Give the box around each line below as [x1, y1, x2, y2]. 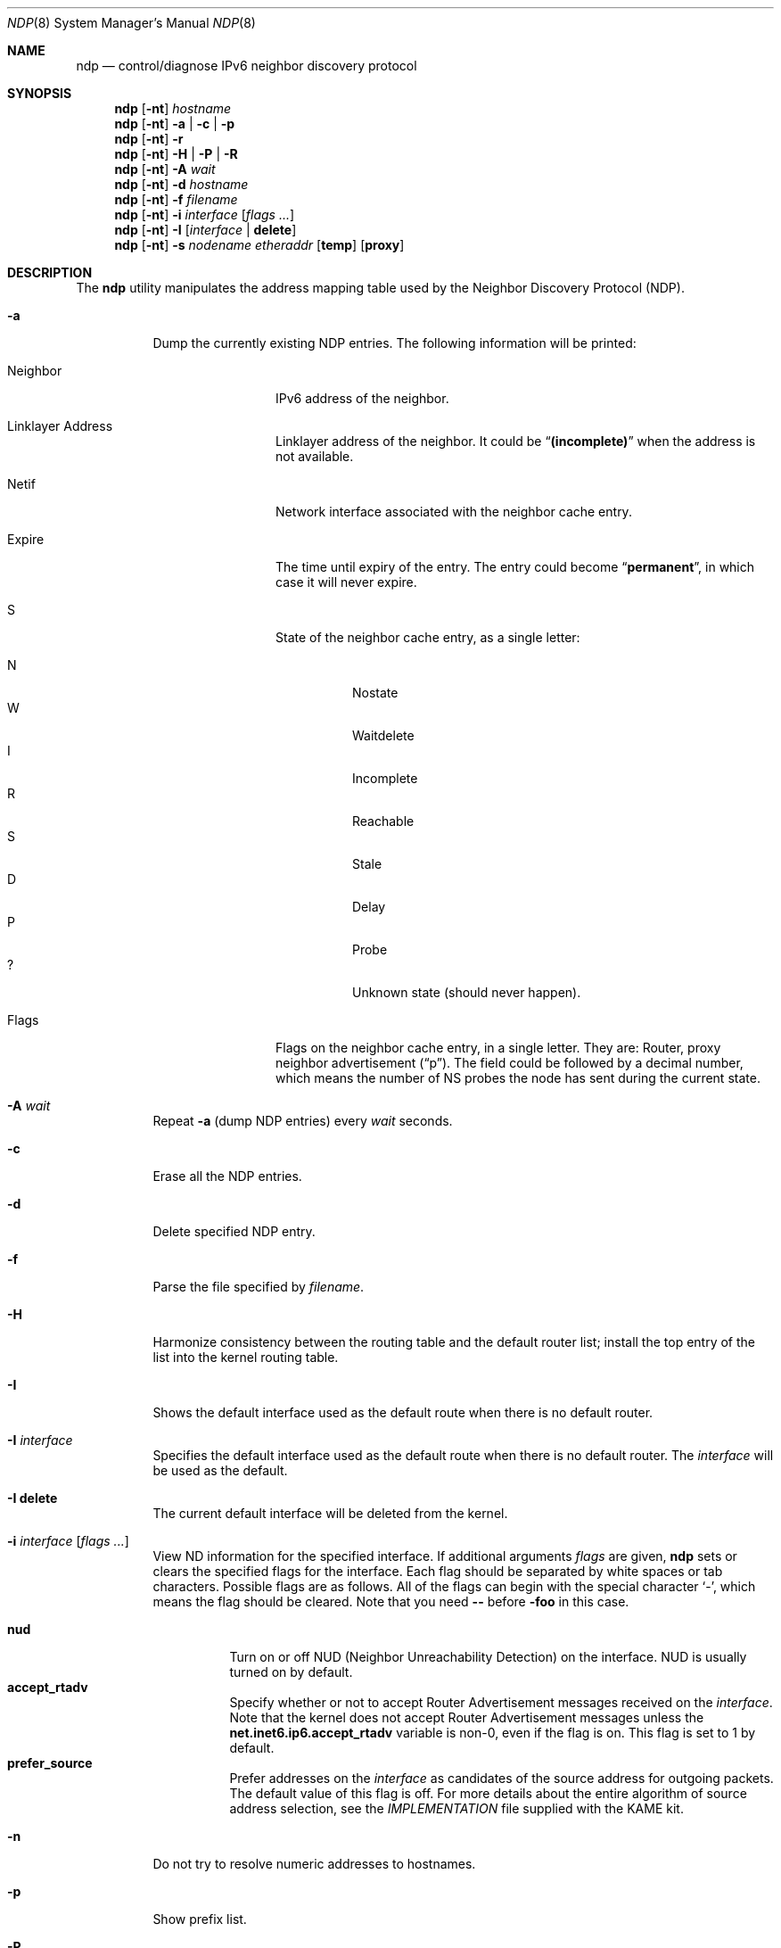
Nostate [352, 685, 399, 700]
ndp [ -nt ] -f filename [114, 192, 238, 207]
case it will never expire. [275, 574, 417, 590]
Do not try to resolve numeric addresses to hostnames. [152, 1856, 476, 1871]
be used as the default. [152, 1463, 288, 1478]
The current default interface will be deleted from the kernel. [152, 1506, 508, 1521]
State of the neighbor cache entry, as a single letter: [275, 630, 580, 645]
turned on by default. [229, 1664, 353, 1680]
